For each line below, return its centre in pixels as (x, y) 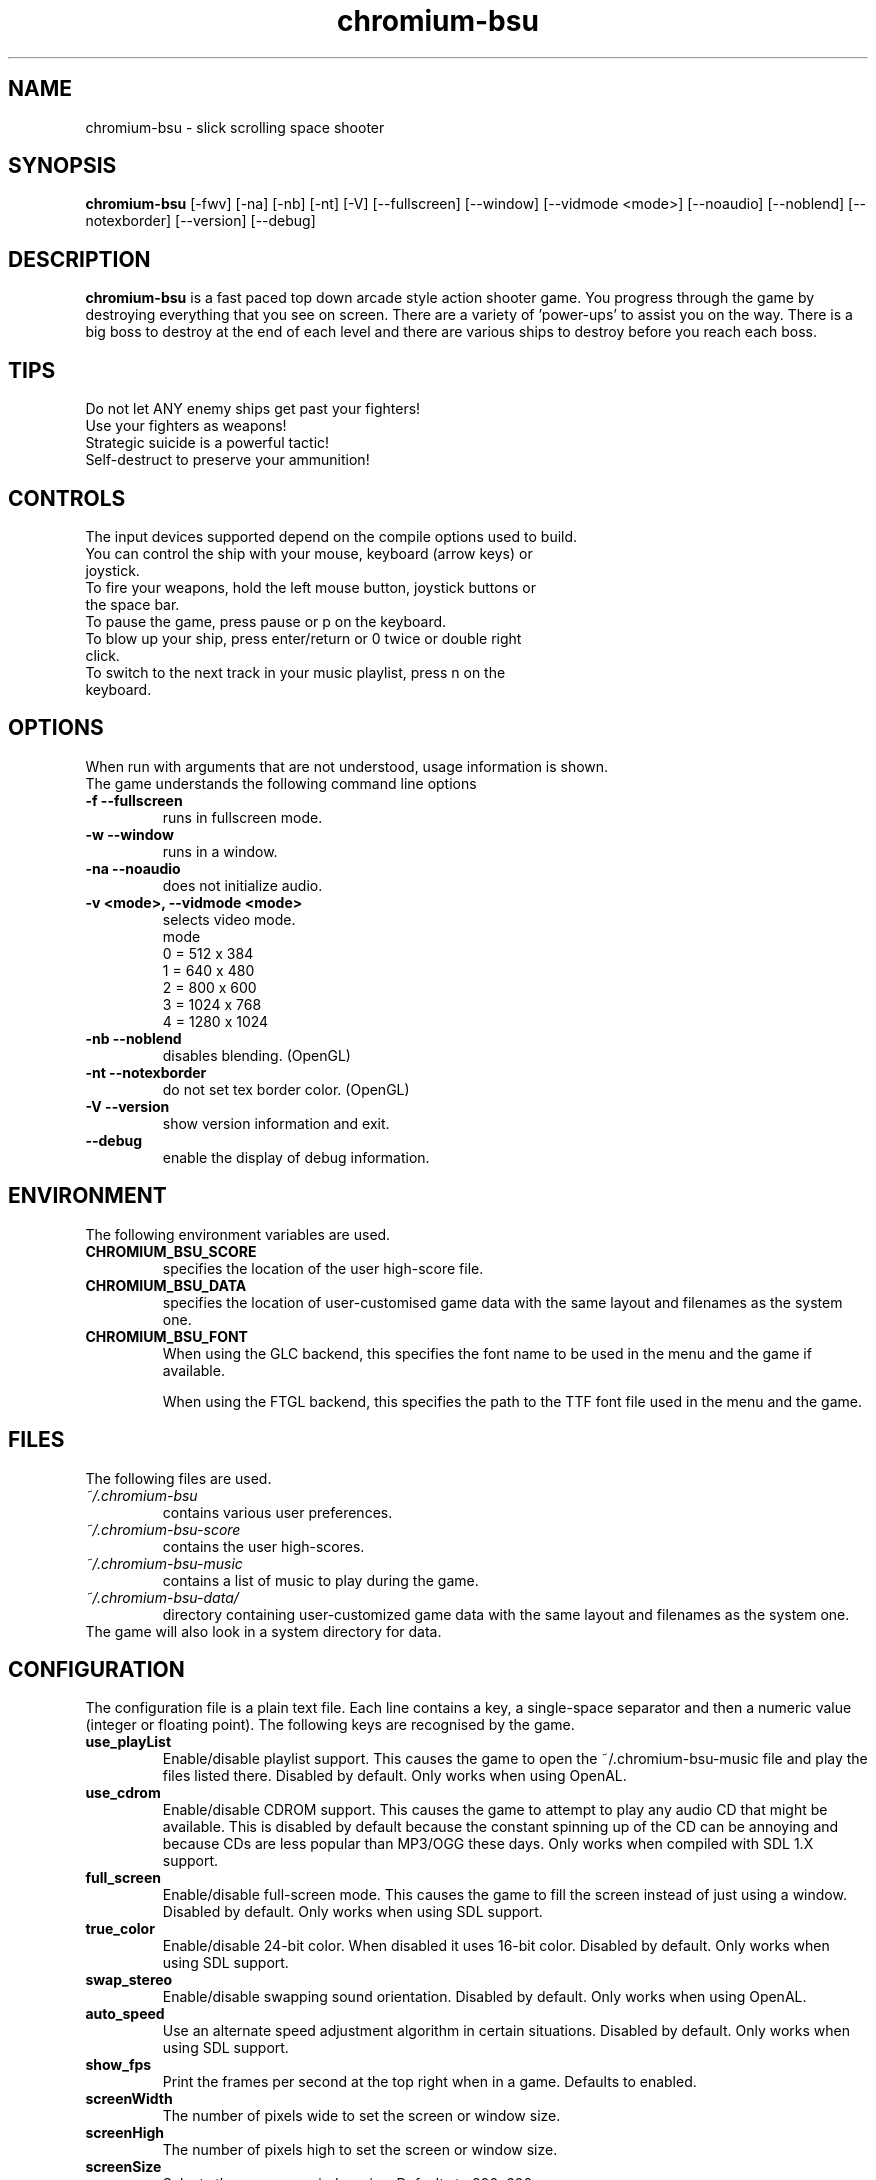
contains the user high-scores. (263, 1546)
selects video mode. (229, 919)
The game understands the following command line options (281, 783)
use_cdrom (123, 1793)
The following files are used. (178, 1478)
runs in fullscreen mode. (242, 817)
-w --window (129, 834)
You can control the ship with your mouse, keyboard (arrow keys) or (309, 553)
